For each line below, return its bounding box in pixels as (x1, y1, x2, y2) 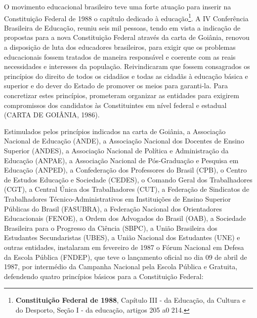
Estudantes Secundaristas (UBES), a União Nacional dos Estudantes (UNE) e (4, 232, 240, 243)
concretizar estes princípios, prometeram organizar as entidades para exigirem (4, 90, 239, 100)
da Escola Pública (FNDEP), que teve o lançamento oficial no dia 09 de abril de (4, 251, 247, 262)
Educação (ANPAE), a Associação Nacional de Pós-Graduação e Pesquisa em (4, 155, 239, 165)
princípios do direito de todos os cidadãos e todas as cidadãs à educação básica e (4, 71, 248, 81)
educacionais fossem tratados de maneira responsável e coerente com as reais (4, 51, 236, 62)
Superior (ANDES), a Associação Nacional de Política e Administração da (4, 145, 229, 155)
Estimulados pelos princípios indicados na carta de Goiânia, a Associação (4, 126, 226, 136)
